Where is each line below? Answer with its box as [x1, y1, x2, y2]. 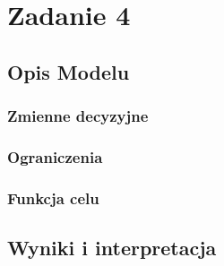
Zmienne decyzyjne [7, 105, 149, 127]
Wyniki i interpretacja [7, 234, 217, 262]
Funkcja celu [7, 186, 99, 209]
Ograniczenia [7, 145, 103, 167]
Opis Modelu [7, 57, 130, 85]
